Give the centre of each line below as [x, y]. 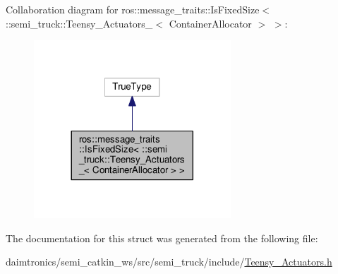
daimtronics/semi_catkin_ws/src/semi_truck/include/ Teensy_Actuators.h [169, 262]
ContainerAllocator [210, 23]
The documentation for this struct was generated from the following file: [162, 238]
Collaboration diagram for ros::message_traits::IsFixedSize [133, 9]
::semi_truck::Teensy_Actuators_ [79, 23]
